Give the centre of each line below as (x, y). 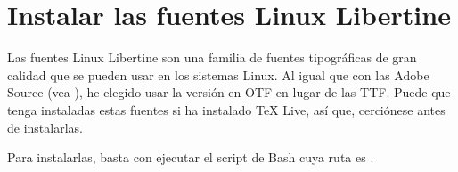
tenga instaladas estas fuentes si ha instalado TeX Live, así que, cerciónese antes (226, 109)
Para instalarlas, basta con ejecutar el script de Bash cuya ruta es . (191, 157)
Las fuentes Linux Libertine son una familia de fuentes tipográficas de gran (212, 57)
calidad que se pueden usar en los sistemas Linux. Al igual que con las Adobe (218, 74)
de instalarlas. (45, 127)
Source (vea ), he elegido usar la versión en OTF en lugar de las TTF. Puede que (229, 92)
